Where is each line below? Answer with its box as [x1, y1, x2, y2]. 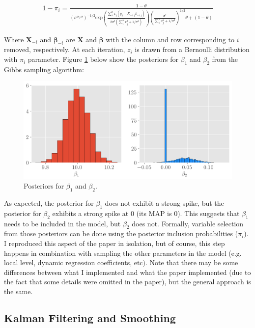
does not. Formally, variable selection [132, 218, 244, 228]
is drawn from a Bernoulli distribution [135, 44, 250, 55]
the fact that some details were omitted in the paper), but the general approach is [4, 276, 251, 287]
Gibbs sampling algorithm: [4, 64, 84, 74]
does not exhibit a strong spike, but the [105, 198, 224, 208]
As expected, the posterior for [4, 198, 94, 208]
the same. [4, 286, 33, 296]
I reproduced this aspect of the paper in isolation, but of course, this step [4, 238, 225, 248]
